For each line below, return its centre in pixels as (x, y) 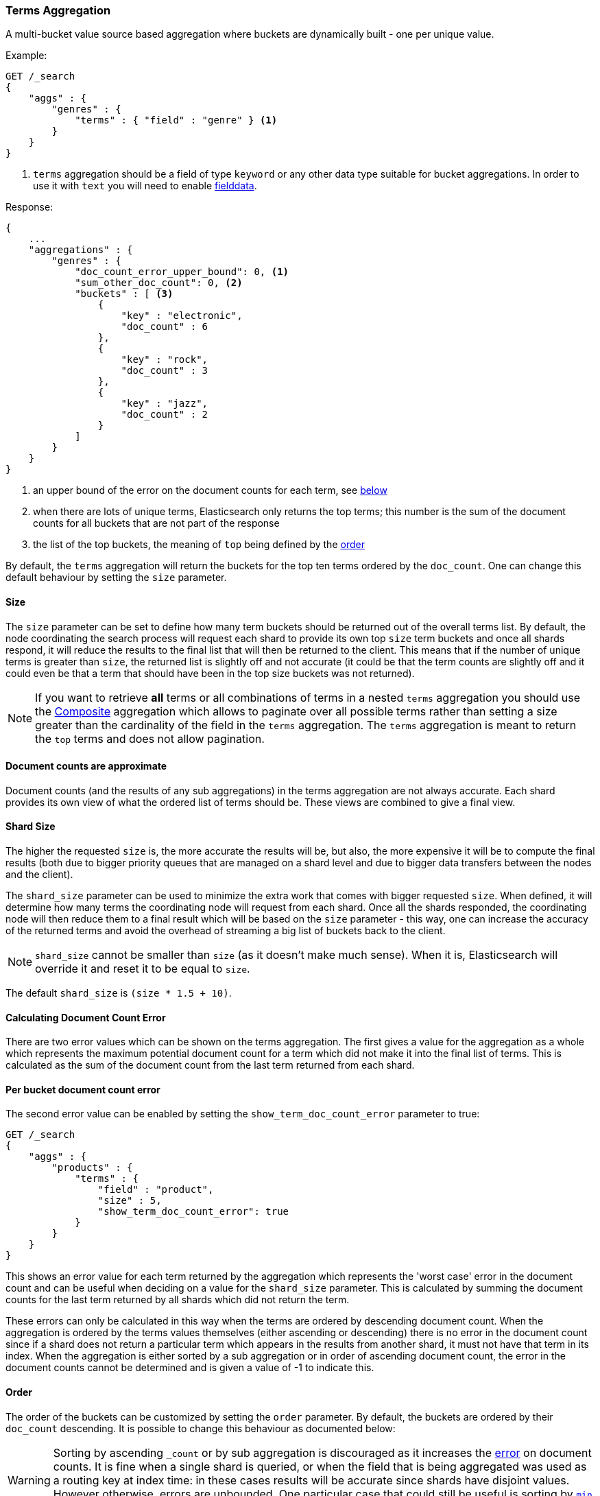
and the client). (39, 875)
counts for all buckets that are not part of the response (156, 523)
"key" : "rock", (165, 360)
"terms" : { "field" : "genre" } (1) (176, 120)
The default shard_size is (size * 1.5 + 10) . (119, 993)
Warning (29, 1480)
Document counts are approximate (86, 766)
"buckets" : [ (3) (124, 294)
